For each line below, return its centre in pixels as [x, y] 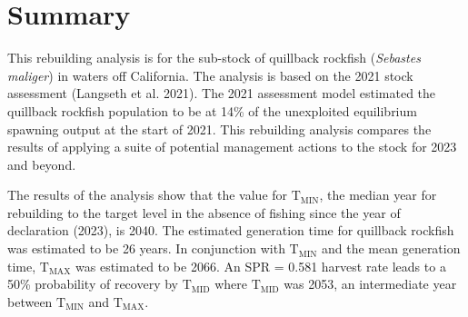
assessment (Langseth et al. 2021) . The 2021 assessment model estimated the [222, 93]
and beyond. [42, 164]
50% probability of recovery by [93, 284]
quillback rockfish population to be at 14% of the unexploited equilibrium [212, 110]
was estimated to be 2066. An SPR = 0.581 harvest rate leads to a [261, 266]
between [30, 301]
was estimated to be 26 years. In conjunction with [146, 248]
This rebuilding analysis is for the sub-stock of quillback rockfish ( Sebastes [214, 58]
